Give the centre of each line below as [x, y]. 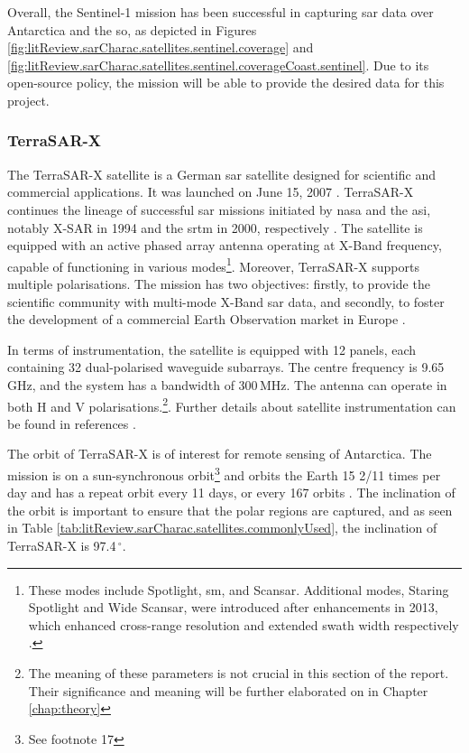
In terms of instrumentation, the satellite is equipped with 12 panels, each [212, 349]
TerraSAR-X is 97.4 [62, 546]
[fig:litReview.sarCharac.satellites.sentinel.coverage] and [161, 47]
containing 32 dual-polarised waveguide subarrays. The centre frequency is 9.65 [226, 367]
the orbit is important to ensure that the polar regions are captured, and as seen [230, 510]
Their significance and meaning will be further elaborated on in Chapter [228, 690]
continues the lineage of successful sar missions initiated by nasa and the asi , [219, 209]
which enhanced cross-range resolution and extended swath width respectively [244, 624]
